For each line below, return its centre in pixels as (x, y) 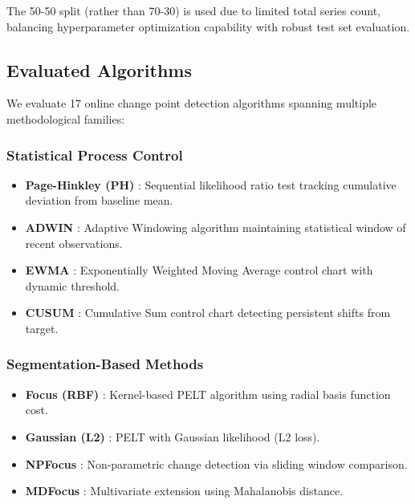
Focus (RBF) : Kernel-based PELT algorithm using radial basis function (208, 394)
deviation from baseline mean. (99, 200)
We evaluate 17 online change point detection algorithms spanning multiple (192, 103)
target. (42, 328)
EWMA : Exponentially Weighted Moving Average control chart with (199, 270)
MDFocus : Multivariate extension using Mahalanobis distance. (184, 491)
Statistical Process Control (95, 154)
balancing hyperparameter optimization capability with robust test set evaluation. (208, 26)
